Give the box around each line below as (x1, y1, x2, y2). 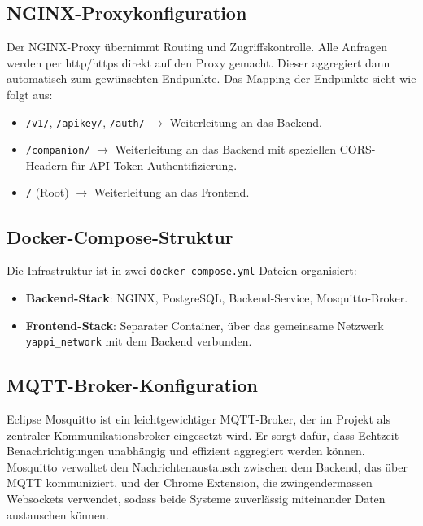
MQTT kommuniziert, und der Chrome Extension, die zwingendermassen (7, 474, 373, 491)
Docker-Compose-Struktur (7, 224, 233, 249)
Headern (25, 156, 68, 173)
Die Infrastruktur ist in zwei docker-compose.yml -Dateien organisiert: (7, 262, 357, 279)
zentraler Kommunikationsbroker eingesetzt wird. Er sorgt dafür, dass (7, 426, 355, 443)
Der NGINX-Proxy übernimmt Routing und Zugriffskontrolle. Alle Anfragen (7, 38, 388, 55)
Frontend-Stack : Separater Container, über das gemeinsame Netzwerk (25, 316, 384, 333)
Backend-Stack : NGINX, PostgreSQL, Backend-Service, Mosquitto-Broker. (25, 289, 408, 306)
